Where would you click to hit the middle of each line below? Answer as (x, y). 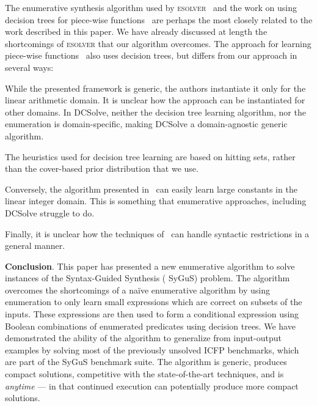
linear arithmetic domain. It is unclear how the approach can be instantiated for (155, 100)
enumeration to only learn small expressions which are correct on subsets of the (154, 302)
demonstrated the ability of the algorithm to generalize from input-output (143, 338)
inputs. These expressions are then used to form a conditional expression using (152, 314)
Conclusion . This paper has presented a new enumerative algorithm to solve (150, 266)
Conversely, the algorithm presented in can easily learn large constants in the (151, 189)
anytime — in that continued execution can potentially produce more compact (152, 386)
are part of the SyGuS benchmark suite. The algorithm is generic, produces (146, 362)
